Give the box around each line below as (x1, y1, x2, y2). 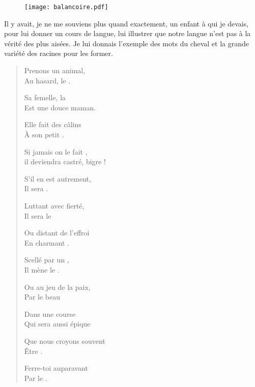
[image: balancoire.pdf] (24, 4, 108, 11)
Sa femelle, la (24, 92, 66, 103)
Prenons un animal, (24, 65, 86, 76)
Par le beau (24, 291, 61, 302)
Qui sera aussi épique (24, 318, 91, 329)
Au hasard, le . (24, 75, 71, 85)
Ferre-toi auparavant (24, 363, 88, 373)
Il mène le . (24, 264, 60, 275)
